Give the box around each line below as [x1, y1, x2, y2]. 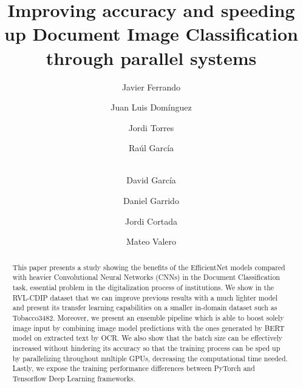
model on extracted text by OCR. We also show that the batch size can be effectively [12, 333, 283, 343]
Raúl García [128, 141, 174, 154]
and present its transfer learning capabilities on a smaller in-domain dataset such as [12, 302, 277, 313]
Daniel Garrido [123, 194, 179, 207]
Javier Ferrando [121, 80, 181, 93]
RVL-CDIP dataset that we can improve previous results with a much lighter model [12, 292, 278, 302]
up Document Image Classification [4, 21, 298, 46]
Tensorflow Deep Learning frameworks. [12, 373, 135, 383]
